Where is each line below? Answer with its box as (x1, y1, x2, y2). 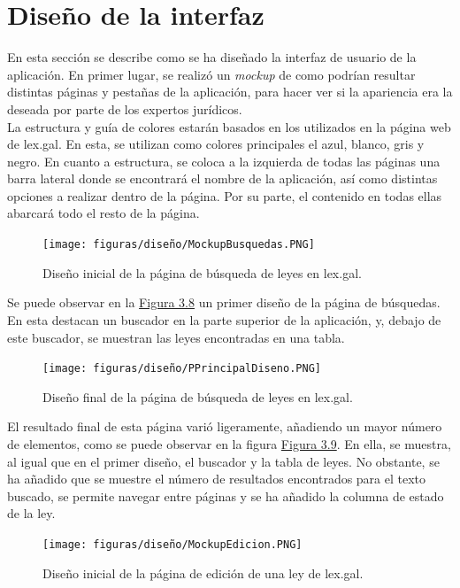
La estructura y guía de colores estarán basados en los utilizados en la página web (7, 117, 451, 135)
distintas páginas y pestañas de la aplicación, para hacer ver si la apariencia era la (7, 82, 453, 101)
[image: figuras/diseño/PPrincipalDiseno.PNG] (42, 362, 321, 375)
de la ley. (7, 504, 56, 522)
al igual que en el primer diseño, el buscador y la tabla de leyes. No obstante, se (7, 452, 440, 470)
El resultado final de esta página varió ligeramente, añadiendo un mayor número (7, 417, 442, 436)
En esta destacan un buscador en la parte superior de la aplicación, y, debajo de (7, 310, 441, 329)
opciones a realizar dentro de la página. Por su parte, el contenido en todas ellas (7, 186, 442, 205)
